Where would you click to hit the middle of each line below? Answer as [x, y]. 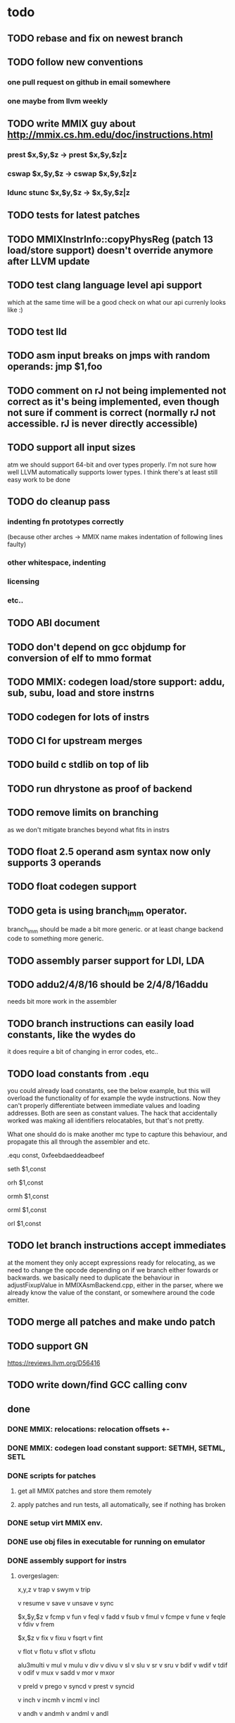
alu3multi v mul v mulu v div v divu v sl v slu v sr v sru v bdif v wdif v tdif [122, 1665]
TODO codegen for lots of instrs [78, 717]
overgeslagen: [38, 1576]
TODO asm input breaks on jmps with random [109, 356]
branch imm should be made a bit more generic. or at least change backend [115, 930]
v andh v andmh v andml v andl [63, 1714]
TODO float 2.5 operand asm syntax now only [109, 851]
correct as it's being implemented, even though [113, 402]
